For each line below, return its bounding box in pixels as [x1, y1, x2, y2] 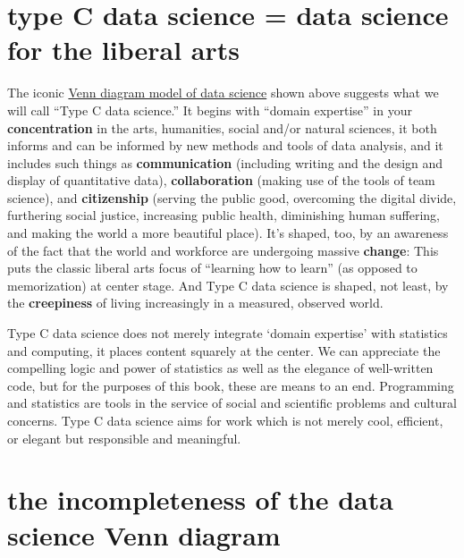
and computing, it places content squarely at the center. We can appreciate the [7, 341, 441, 359]
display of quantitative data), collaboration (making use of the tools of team [7, 171, 435, 190]
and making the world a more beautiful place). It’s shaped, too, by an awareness [7, 224, 449, 242]
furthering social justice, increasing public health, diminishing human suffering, [7, 206, 441, 224]
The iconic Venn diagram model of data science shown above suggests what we [7, 83, 439, 102]
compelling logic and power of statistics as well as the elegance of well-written [7, 359, 434, 377]
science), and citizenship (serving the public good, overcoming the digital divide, [7, 188, 457, 207]
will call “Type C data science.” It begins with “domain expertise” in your [7, 100, 412, 119]
